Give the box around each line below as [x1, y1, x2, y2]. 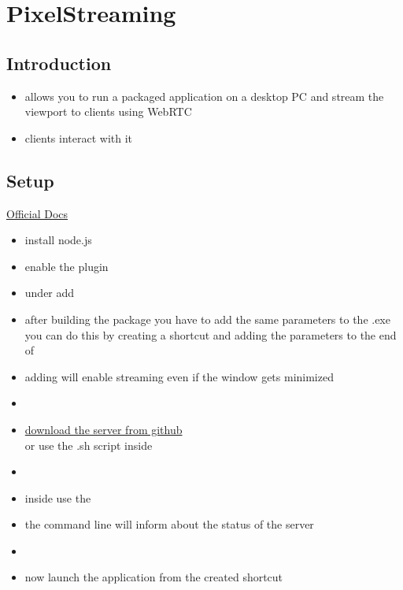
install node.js [24, 232, 92, 248]
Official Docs [6, 205, 68, 221]
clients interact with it [24, 129, 133, 146]
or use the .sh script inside [24, 436, 153, 453]
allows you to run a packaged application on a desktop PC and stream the [24, 87, 384, 104]
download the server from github [24, 421, 183, 437]
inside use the [24, 489, 91, 506]
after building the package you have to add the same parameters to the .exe [24, 310, 390, 327]
